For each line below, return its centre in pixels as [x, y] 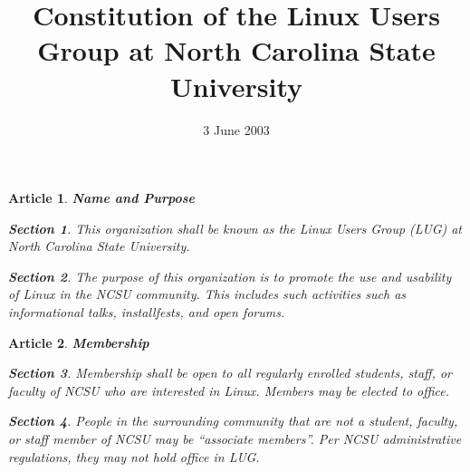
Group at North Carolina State [236, 50]
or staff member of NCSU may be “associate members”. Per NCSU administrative [235, 439]
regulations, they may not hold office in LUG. [134, 456]
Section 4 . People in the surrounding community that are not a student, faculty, [233, 421]
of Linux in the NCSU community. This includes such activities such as [207, 294]
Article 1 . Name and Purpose [101, 198]
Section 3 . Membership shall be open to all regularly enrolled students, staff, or [230, 373]
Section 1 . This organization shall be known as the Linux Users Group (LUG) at [235, 228]
